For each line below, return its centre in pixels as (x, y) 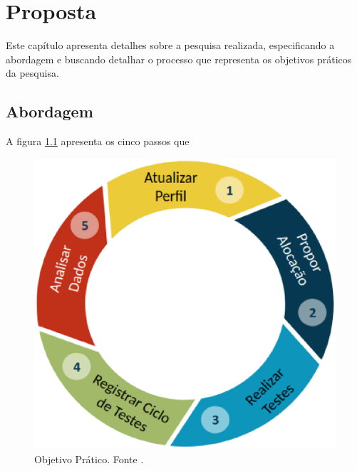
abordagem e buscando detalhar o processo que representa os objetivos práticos (179, 59)
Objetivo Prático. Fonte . (89, 459)
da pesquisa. (32, 73)
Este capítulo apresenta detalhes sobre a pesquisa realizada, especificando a (170, 45)
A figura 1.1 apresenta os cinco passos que (98, 141)
